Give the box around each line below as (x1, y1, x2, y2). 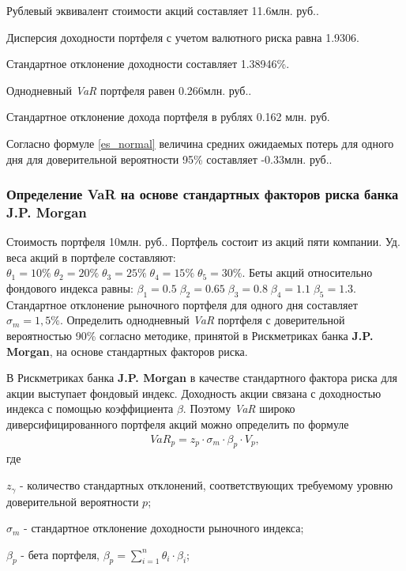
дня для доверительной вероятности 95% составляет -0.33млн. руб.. (6, 150, 333, 167)
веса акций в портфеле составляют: (6, 248, 176, 265)
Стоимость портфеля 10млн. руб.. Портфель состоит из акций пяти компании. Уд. (6, 233, 400, 250)
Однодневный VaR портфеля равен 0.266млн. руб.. (6, 81, 252, 98)
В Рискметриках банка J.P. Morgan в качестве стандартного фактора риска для (6, 369, 397, 386)
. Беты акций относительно (242, 264, 373, 281)
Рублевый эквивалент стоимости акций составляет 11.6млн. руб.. (6, 2, 319, 18)
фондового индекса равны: (6, 280, 133, 297)
